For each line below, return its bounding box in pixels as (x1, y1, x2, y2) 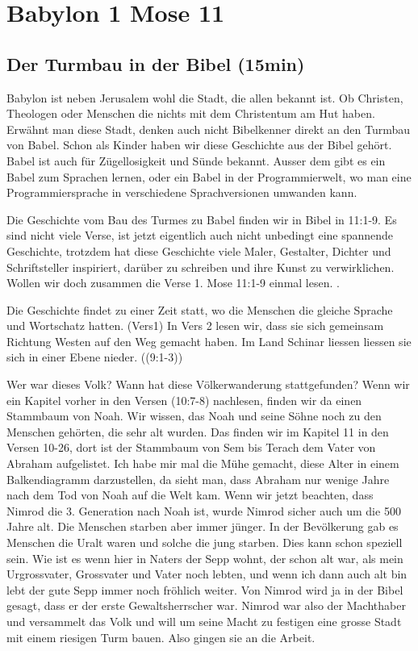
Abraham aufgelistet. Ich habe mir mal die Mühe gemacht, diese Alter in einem (6, 455, 399, 472)
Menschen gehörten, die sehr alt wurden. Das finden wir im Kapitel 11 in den (6, 423, 389, 440)
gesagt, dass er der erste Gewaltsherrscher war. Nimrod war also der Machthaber (6, 597, 406, 614)
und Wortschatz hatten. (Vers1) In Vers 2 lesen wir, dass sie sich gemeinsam (6, 317, 384, 334)
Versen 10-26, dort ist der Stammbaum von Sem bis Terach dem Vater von (6, 439, 376, 456)
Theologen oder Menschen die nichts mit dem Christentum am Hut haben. (6, 105, 375, 122)
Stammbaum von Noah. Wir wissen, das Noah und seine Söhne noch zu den (6, 407, 382, 424)
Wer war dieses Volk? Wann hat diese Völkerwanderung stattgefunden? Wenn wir (6, 376, 410, 393)
